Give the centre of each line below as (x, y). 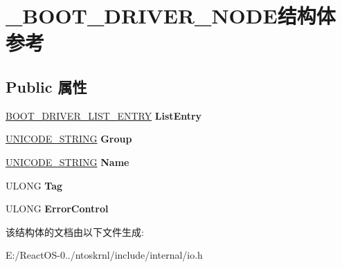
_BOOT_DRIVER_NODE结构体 (171, 16)
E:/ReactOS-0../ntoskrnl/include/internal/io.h (104, 255)
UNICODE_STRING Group (69, 139)
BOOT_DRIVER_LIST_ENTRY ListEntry (104, 115)
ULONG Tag (34, 185)
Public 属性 (46, 86)
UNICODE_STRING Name (67, 162)
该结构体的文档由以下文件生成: (75, 231)
